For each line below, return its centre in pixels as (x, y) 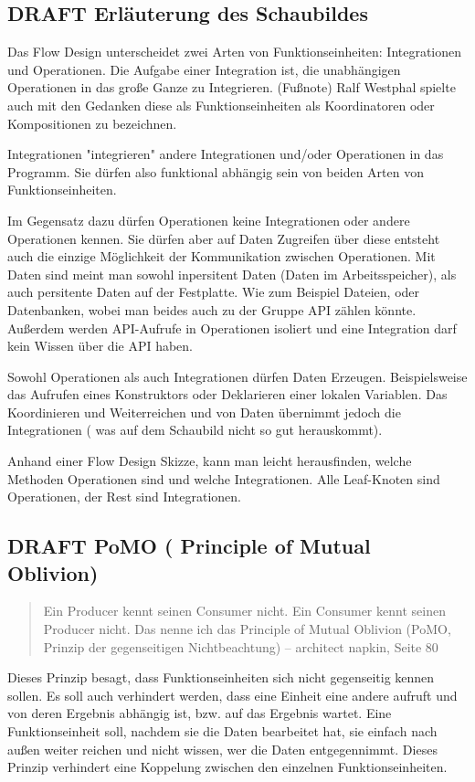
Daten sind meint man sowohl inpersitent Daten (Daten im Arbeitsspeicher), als (232, 274)
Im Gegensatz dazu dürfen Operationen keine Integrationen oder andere (209, 220)
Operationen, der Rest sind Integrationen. (124, 497)
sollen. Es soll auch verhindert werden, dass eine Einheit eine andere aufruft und (232, 695)
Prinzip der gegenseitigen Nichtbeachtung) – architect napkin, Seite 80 (241, 646)
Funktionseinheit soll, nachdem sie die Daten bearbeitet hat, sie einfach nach (222, 731)
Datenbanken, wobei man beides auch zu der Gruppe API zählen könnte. (212, 309)
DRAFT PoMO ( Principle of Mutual (189, 546)
